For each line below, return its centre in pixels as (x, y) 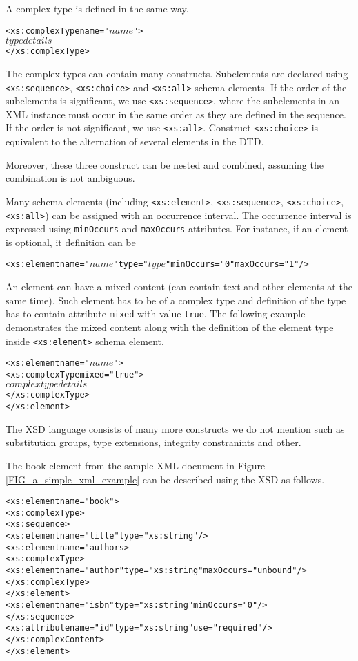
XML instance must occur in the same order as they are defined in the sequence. (176, 114)
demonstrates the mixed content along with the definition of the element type (170, 327)
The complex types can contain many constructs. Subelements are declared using (177, 73)
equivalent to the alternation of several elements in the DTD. (135, 141)
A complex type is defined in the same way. (97, 8)
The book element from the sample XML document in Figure (136, 465)
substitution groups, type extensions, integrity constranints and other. (153, 442)
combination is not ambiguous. (70, 178)
